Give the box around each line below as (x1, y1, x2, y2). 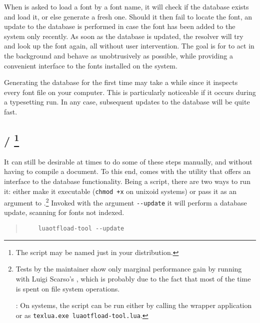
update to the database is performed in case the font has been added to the (4, 21, 235, 31)
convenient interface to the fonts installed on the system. (4, 60, 177, 70)
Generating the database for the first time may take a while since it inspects (4, 77, 238, 87)
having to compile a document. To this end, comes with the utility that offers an (4, 166, 251, 176)
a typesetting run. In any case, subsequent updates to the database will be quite (4, 96, 250, 107)
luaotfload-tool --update (38, 225, 124, 232)
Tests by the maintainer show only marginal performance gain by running (15, 263, 242, 274)
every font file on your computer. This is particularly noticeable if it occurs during (4, 86, 256, 97)
